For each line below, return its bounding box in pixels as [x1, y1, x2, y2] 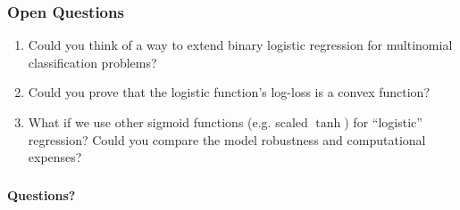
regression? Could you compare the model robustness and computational [28, 130, 426, 149]
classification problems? [28, 52, 157, 71]
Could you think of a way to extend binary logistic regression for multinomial [28, 36, 453, 54]
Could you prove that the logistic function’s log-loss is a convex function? [28, 83, 430, 101]
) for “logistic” [344, 113, 422, 131]
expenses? [28, 148, 82, 166]
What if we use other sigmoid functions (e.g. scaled [28, 113, 308, 131]
